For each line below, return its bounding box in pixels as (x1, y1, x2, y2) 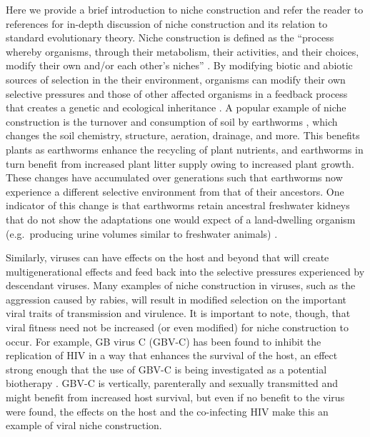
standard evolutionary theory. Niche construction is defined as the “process (6, 30, 334, 45)
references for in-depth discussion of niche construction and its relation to (6, 16, 328, 31)
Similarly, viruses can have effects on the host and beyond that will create (6, 250, 329, 265)
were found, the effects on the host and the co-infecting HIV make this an (6, 403, 329, 418)
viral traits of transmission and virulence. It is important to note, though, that (6, 306, 351, 321)
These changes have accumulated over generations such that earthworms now (6, 170, 343, 185)
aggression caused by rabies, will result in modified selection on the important (6, 291, 347, 306)
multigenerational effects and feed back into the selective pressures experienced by (6, 263, 365, 278)
